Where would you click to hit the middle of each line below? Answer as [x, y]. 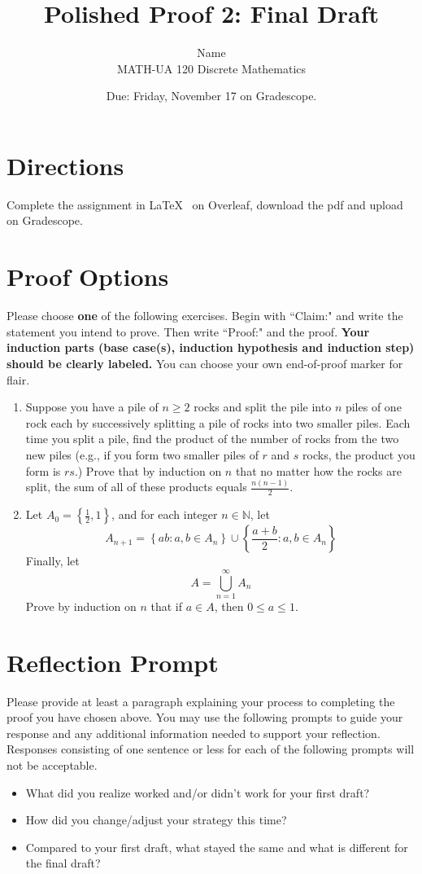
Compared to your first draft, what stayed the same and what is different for [217, 847]
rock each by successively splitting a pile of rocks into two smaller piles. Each [218, 422]
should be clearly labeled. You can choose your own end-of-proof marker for [205, 363]
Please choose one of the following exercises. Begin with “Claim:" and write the [205, 316]
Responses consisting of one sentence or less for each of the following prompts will [211, 749]
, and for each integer [165, 514]
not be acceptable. [52, 765]
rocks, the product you [359, 454]
